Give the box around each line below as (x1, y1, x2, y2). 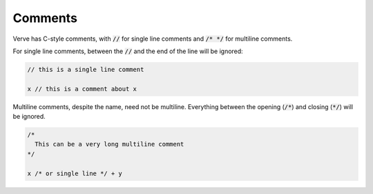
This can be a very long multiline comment (35, 140, 184, 148)
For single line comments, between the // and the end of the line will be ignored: (12, 47, 243, 55)
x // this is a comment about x (27, 85, 137, 93)
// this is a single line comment (27, 66, 144, 73)
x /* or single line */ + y (27, 169, 122, 177)
